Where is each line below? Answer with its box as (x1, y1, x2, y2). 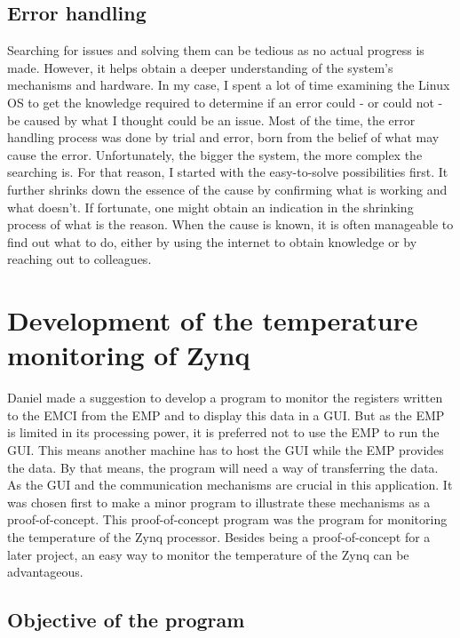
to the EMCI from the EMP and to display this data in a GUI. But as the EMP (7, 405, 445, 424)
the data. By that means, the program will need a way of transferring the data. (7, 458, 439, 476)
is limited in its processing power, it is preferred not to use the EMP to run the (7, 423, 440, 442)
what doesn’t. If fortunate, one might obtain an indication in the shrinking (7, 197, 414, 216)
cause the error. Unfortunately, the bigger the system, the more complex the (7, 145, 423, 163)
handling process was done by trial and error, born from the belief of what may (7, 128, 440, 147)
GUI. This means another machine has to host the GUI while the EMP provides (7, 441, 444, 459)
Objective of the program (7, 606, 245, 634)
